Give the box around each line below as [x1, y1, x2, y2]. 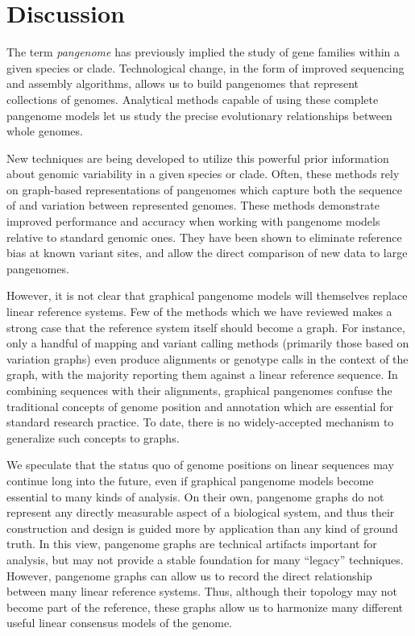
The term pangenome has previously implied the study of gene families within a [6, 44, 400, 60]
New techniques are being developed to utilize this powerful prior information [6, 149, 389, 166]
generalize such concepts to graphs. [6, 429, 180, 446]
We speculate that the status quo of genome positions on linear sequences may [6, 456, 394, 473]
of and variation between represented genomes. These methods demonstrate [6, 197, 380, 214]
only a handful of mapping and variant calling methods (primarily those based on [6, 335, 409, 351]
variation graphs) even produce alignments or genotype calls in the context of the [6, 350, 409, 367]
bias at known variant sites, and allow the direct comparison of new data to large [6, 244, 408, 261]
